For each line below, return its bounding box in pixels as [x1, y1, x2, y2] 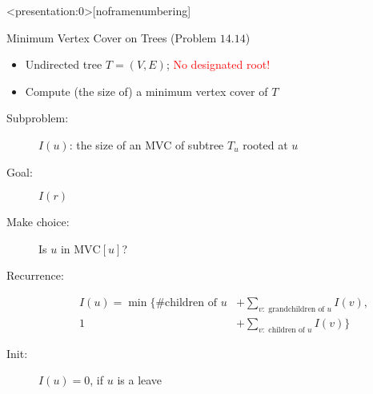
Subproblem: [6, 109, 69, 126]
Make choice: [6, 213, 70, 230]
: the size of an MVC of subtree [69, 136, 224, 153]
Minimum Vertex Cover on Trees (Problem [6, 29, 217, 46]
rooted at [243, 136, 288, 153]
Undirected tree [25, 56, 102, 73]
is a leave [117, 372, 162, 388]
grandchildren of [268, 304, 325, 313]
